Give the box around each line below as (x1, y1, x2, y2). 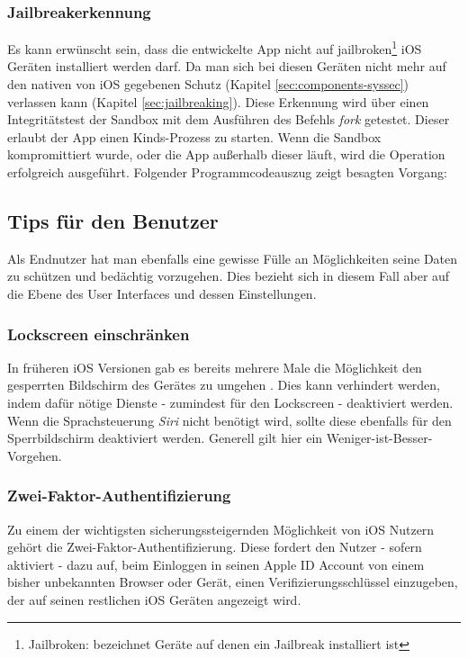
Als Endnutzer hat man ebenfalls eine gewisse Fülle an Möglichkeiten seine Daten (7, 248, 458, 267)
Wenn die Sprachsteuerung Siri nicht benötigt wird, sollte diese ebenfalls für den (7, 410, 452, 429)
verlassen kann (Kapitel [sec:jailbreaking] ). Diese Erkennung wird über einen (7, 92, 429, 111)
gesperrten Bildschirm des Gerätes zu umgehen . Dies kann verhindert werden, (7, 375, 441, 394)
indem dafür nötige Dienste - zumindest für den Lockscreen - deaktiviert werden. (7, 393, 454, 412)
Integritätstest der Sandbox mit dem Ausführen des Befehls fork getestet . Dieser (7, 110, 450, 129)
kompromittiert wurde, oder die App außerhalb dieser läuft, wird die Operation (7, 145, 445, 164)
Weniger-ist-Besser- (326, 428, 433, 447)
